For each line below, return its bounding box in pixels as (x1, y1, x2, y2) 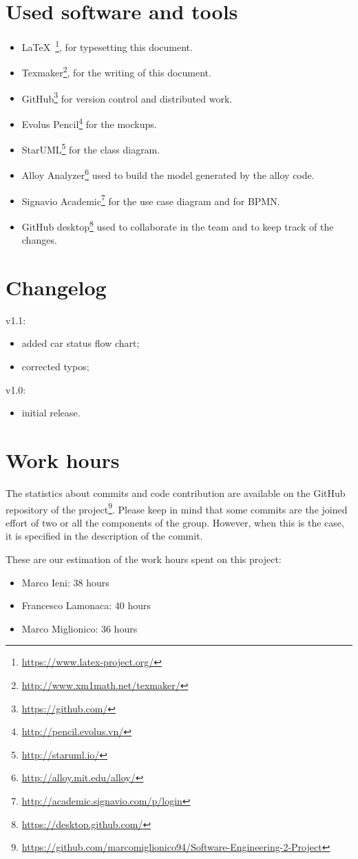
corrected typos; (21, 359, 89, 374)
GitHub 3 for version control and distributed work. (21, 89, 233, 105)
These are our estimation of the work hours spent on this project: (6, 551, 282, 566)
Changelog (6, 273, 107, 301)
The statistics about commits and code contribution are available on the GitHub (6, 485, 346, 500)
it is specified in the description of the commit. (6, 529, 203, 543)
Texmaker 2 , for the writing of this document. (21, 63, 211, 80)
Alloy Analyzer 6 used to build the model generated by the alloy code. (21, 166, 315, 182)
